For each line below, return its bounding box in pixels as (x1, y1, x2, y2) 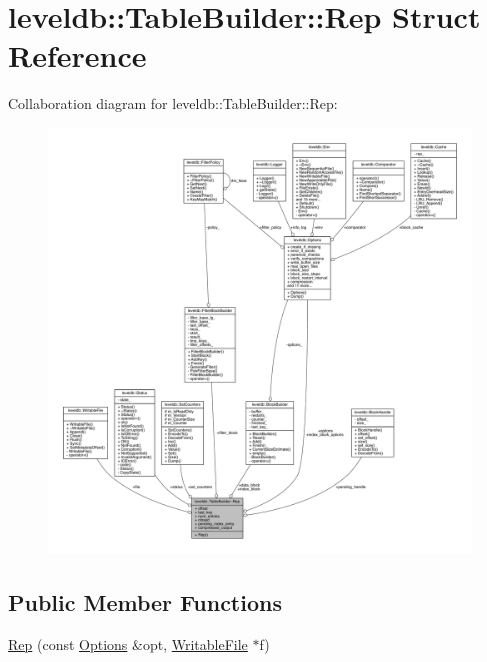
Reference (8, 35, 147, 76)
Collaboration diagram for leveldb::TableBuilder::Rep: (8, 93, 338, 114)
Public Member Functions (8, 587, 282, 618)
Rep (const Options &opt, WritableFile (8, 634, 248, 655)
